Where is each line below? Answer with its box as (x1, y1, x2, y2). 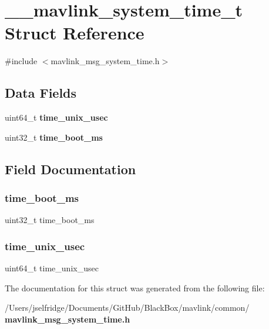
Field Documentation (5, 159, 136, 178)
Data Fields (5, 84, 77, 102)
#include (5, 55, 38, 67)
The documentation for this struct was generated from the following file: (5, 281, 265, 294)
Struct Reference (5, 21, 144, 45)
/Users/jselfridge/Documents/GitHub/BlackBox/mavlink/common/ (5, 301, 250, 314)
